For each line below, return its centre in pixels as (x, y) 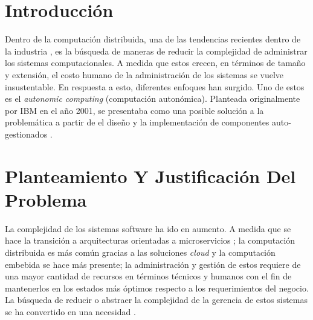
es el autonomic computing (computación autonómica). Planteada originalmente (153, 98)
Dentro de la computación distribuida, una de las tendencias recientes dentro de (153, 39)
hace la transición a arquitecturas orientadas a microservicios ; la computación (150, 240)
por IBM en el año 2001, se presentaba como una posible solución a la (134, 110)
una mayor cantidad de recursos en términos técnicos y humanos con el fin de (148, 276)
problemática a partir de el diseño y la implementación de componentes (137, 122)
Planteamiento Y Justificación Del (150, 175)
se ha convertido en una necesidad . (70, 311)
